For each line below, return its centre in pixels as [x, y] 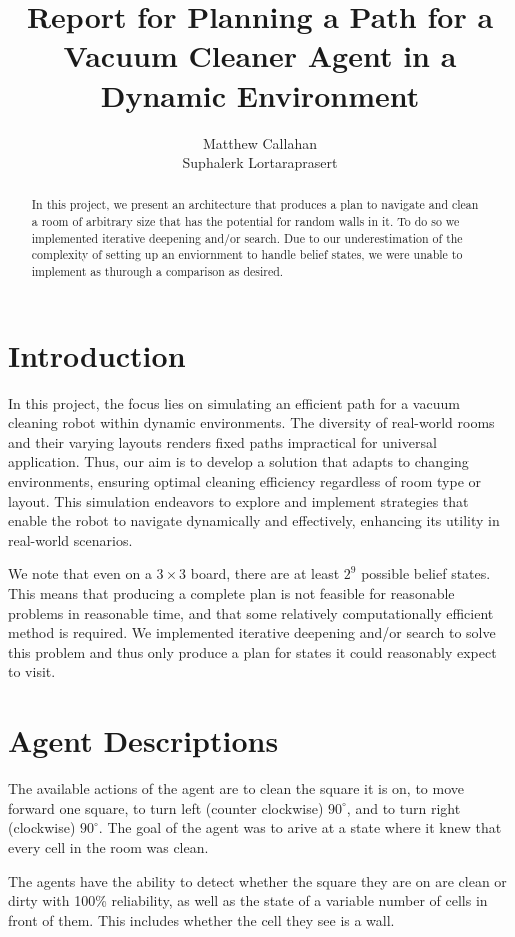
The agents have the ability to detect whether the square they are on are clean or [257, 880]
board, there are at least [265, 573]
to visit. [32, 671]
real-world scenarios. [70, 539]
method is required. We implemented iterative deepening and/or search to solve [252, 632]
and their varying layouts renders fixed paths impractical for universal [222, 441]
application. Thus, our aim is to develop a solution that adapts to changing [238, 461]
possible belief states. [426, 573]
